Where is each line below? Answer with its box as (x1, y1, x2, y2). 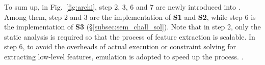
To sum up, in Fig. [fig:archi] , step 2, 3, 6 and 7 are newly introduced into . (4, 2, 241, 12)
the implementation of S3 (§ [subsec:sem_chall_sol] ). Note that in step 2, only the (4, 21, 261, 32)
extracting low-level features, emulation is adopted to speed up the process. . (4, 51, 244, 61)
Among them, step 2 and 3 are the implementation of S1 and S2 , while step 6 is (4, 11, 256, 22)
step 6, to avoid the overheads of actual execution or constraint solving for (4, 41, 236, 52)
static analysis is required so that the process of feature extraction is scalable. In (4, 31, 255, 42)
